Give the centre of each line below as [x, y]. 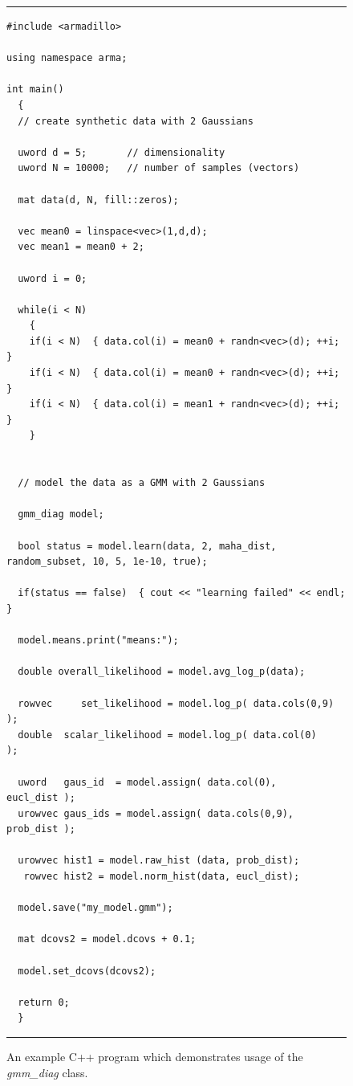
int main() [35, 90]
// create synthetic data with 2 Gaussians [136, 121]
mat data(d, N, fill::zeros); [98, 200]
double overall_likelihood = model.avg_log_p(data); [162, 672]
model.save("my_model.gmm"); [95, 908]
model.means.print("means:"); [98, 641]
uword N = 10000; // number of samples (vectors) [159, 168]
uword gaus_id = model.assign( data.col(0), [147, 782]
